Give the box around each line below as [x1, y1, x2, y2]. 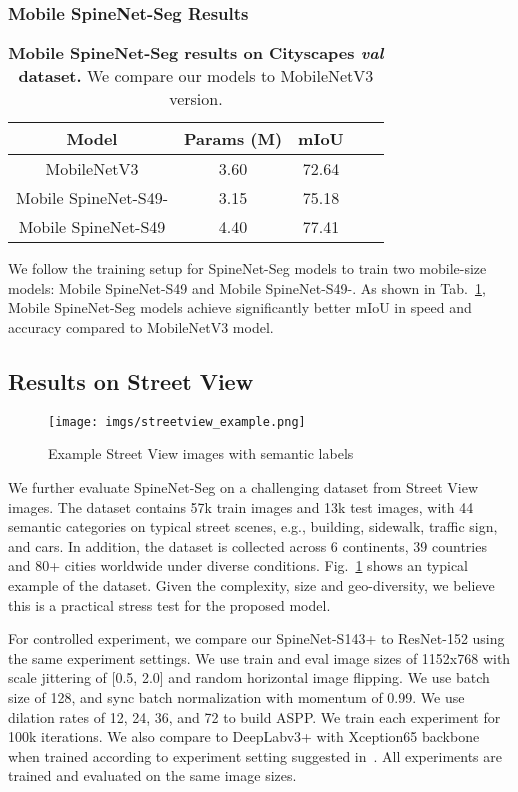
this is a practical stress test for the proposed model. [8, 594, 331, 615]
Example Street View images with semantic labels [48, 443, 354, 464]
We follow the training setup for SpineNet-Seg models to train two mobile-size [8, 258, 487, 279]
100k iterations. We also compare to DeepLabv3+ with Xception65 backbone [8, 726, 480, 747]
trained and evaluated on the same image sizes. [8, 765, 297, 786]
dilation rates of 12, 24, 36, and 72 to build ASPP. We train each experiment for [8, 706, 501, 727]
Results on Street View [8, 365, 254, 396]
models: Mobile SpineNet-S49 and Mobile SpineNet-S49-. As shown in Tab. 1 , [8, 277, 486, 298]
